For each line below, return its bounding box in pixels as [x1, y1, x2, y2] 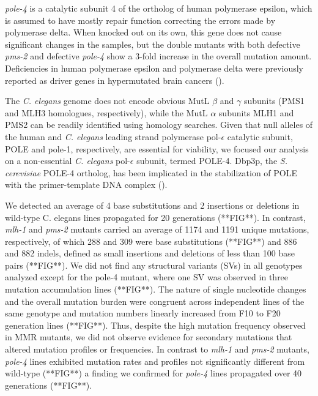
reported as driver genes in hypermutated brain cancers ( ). [5, 73, 224, 86]
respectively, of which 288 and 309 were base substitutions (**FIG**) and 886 [5, 234, 297, 247]
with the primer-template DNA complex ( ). [5, 178, 168, 191]
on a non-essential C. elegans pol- [5, 154, 130, 167]
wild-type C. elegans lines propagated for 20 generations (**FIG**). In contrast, [5, 211, 306, 223]
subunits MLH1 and [218, 106, 294, 119]
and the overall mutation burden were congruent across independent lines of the [5, 294, 305, 307]
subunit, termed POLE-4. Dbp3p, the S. [136, 154, 287, 167]
